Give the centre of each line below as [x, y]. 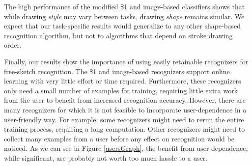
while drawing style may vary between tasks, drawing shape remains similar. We [124, 16]
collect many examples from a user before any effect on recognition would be [119, 138]
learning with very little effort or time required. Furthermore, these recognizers [123, 81]
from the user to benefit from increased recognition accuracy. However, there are [125, 100]
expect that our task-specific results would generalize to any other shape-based [123, 26]
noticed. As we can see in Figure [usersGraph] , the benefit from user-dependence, [126, 148]
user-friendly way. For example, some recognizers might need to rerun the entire [124, 119]
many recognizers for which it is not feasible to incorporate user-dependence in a [125, 109]
